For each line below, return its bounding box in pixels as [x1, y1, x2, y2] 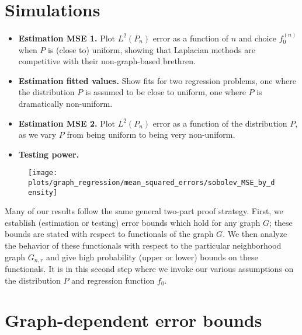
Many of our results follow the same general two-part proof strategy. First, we [5, 205, 283, 217]
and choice [238, 32, 276, 44]
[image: [28, 169, 58, 177]
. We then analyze [223, 228, 287, 240]
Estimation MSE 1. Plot [18, 32, 116, 44]
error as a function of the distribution [152, 117, 287, 129]
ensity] [28, 188, 58, 197]
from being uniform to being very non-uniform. [67, 128, 235, 141]
